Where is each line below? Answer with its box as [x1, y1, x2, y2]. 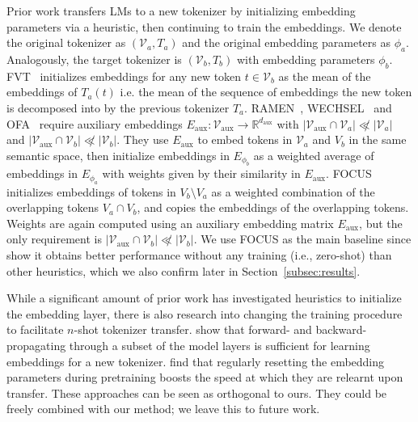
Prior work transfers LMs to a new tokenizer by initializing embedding [6, 2, 356, 19]
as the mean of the [278, 67, 371, 84]
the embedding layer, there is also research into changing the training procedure [6, 305, 403, 322]
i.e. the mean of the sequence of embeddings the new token [120, 83, 412, 100]
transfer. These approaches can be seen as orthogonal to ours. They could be [6, 384, 387, 401]
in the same [348, 131, 407, 148]
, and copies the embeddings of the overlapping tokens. [137, 199, 409, 216]
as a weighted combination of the [211, 183, 375, 200]
